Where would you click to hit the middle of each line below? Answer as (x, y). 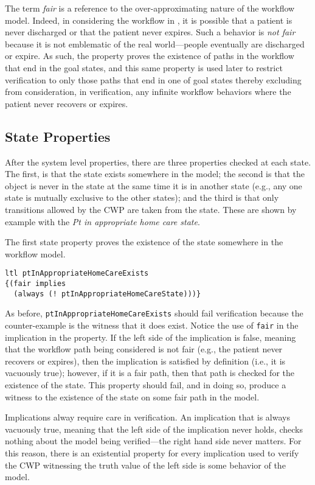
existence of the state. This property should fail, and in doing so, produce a (146, 384)
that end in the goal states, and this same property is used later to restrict (144, 67)
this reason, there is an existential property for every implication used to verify (152, 452)
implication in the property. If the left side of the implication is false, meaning (151, 337)
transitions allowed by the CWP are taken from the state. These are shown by (151, 209)
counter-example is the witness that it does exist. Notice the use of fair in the (152, 325)
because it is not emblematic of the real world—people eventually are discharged (155, 44)
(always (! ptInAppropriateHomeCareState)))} (107, 294)
